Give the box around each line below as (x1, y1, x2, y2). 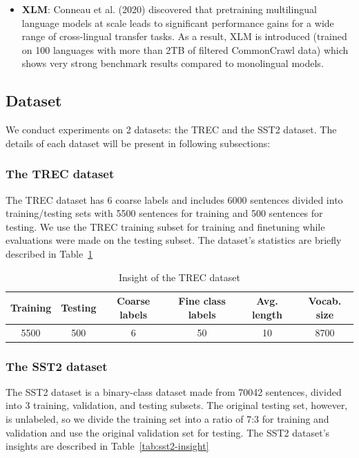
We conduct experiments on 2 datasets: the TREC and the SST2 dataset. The (6, 122, 337, 137)
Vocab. (308, 294, 342, 308)
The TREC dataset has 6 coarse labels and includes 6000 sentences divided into (6, 192, 343, 207)
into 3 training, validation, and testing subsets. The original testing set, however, (6, 398, 348, 412)
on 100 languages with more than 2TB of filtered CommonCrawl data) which (21, 42, 349, 57)
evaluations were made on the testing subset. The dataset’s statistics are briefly (6, 233, 342, 247)
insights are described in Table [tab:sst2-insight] (6, 439, 209, 453)
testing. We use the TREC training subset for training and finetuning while (6, 219, 325, 233)
